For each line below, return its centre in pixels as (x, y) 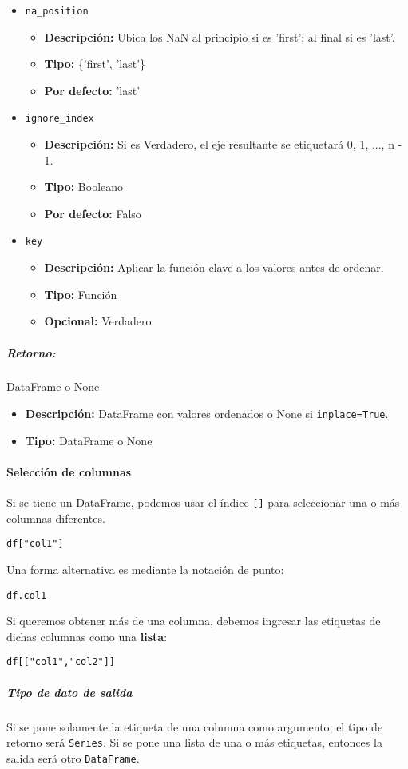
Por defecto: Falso (93, 213)
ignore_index (59, 119)
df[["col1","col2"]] (61, 662)
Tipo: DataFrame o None (89, 440)
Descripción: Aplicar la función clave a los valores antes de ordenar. (214, 267)
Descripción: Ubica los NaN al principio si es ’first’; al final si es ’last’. (220, 36)
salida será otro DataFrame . (73, 757)
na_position (57, 11)
